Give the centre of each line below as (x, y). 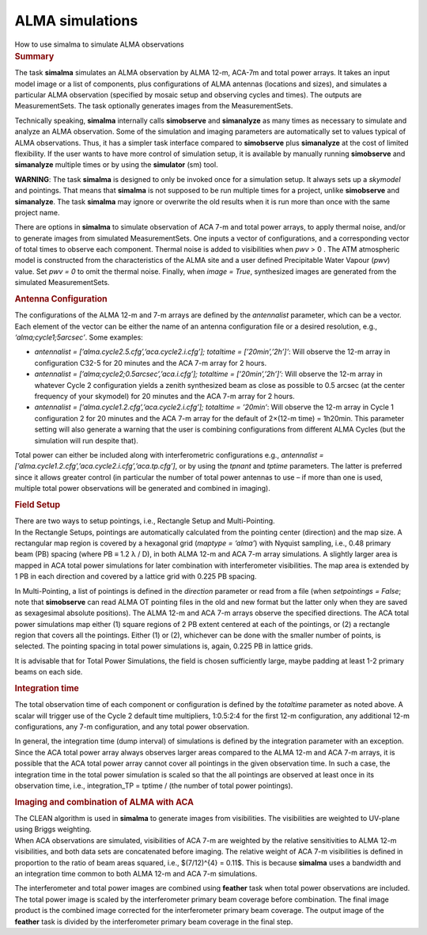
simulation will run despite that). (86, 440)
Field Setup (38, 504)
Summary (34, 56)
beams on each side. (49, 672)
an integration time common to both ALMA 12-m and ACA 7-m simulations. (136, 874)
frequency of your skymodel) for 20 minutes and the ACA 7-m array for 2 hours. (165, 397)
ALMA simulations (76, 21)
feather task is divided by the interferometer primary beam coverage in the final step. (154, 922)
